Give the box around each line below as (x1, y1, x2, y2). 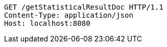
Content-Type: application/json (4, 11, 133, 19)
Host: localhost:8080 (4, 19, 90, 27)
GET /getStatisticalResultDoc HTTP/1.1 (4, 3, 163, 11)
